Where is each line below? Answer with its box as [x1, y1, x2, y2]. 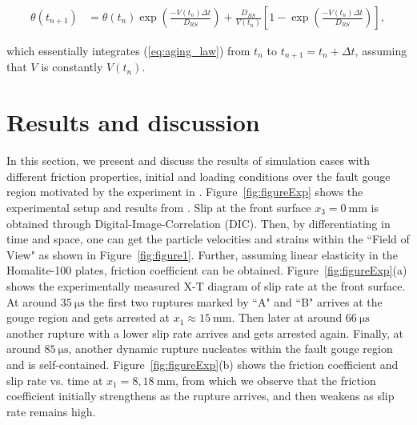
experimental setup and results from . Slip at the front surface [6, 198, 311, 215]
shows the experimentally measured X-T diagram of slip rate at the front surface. [6, 277, 406, 294]
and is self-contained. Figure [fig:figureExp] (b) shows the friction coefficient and [6, 355, 399, 372]
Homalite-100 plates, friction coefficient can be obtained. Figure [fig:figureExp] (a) [6, 262, 407, 279]
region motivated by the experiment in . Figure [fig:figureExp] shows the [6, 183, 363, 200]
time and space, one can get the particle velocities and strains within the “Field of [6, 231, 410, 247]
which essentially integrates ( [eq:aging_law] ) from [6, 42, 251, 59]
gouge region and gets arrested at [6, 309, 170, 326]
